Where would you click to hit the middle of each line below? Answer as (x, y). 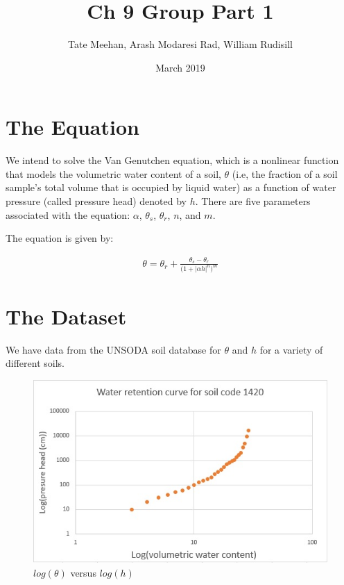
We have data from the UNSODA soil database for (113, 349)
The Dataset (66, 316)
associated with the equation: (68, 214)
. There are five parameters (253, 201)
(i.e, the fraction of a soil (285, 173)
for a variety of (291, 349)
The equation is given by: (60, 238)
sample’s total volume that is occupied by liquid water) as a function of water (171, 187)
